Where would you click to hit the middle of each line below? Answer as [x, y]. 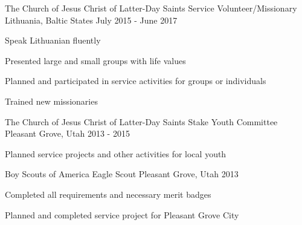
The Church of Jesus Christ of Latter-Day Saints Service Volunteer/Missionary [151, 8]
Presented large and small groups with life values [95, 60]
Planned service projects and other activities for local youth [116, 153]
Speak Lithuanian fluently [53, 40]
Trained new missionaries [51, 101]
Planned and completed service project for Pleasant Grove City [122, 214]
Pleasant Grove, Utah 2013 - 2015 [67, 133]
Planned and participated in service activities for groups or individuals [136, 81]
